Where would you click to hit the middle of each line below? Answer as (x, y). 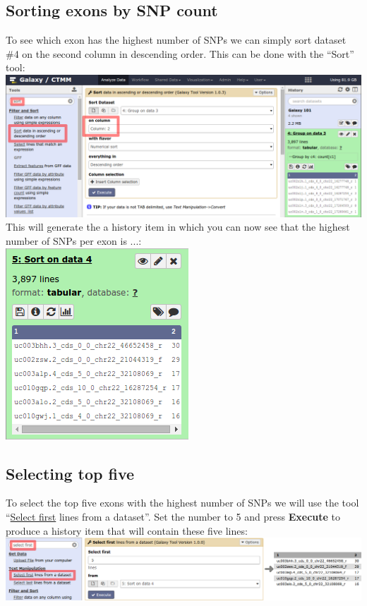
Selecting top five (70, 473)
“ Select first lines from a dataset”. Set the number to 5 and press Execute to (173, 516)
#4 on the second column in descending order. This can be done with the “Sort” (180, 53)
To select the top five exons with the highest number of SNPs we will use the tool (182, 503)
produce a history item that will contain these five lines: (127, 530)
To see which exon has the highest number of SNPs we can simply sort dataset (176, 40)
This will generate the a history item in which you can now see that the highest (178, 227)
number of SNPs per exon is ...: (74, 240)
